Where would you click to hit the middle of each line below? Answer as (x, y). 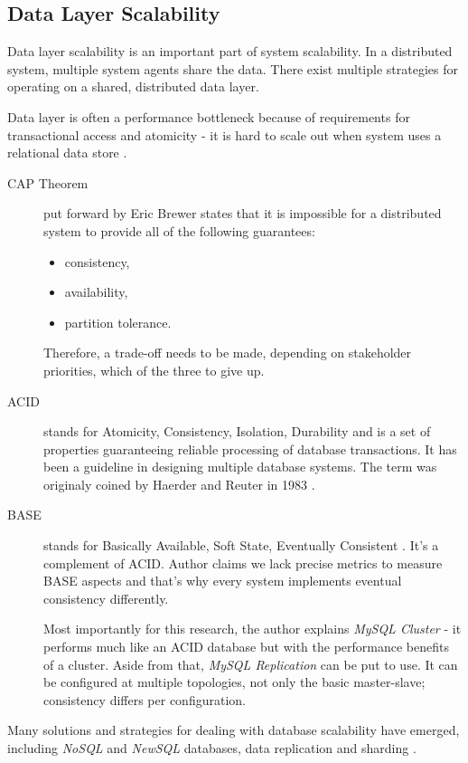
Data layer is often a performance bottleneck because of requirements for (209, 116)
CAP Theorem (48, 182)
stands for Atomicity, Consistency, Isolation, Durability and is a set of (237, 431)
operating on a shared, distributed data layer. (133, 86)
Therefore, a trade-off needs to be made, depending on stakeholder (228, 353)
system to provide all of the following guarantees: (179, 230)
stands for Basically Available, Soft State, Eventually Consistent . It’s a (241, 545)
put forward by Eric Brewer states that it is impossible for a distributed (243, 213)
